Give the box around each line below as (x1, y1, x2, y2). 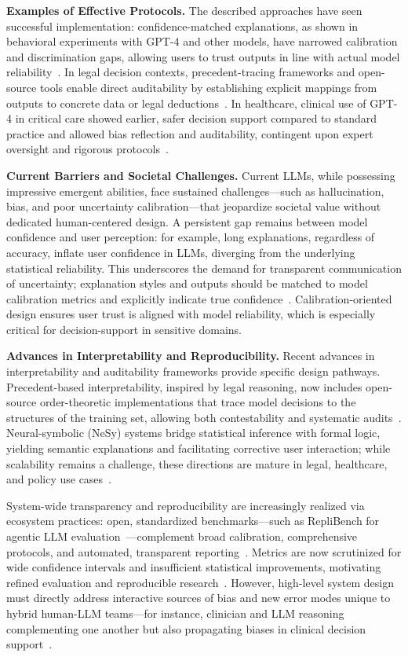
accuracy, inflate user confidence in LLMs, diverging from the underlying (6, 244, 355, 260)
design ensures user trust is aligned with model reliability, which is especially (6, 306, 376, 322)
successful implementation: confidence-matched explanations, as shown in (6, 17, 359, 34)
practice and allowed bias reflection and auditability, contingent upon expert (6, 125, 373, 141)
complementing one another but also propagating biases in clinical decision (6, 620, 366, 637)
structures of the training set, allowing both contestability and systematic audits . (6, 409, 402, 425)
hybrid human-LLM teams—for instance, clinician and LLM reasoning (6, 604, 344, 621)
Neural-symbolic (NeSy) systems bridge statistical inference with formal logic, (6, 424, 381, 441)
